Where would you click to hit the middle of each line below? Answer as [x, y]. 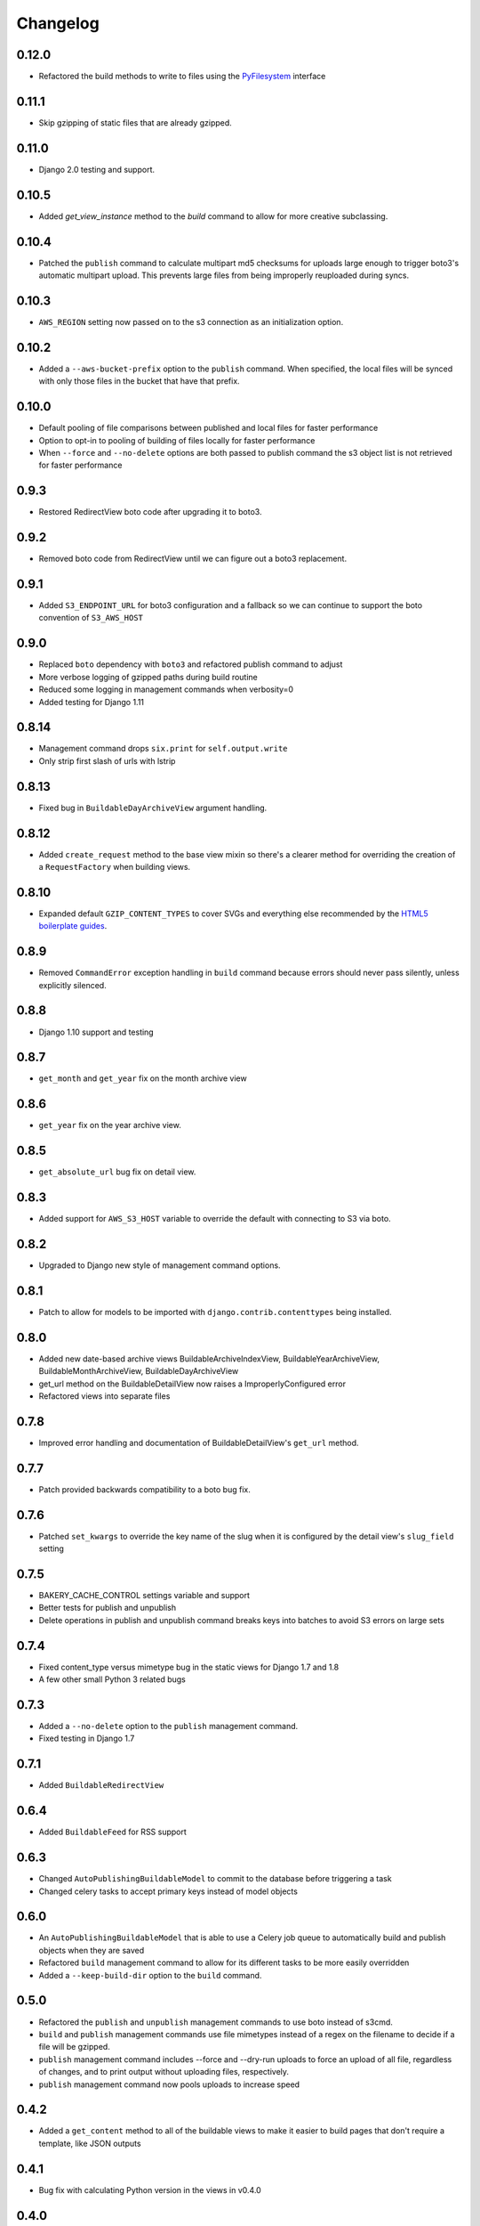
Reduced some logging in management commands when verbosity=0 [166, 689]
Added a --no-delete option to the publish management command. [168, 1726]
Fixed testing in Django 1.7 [87, 1739]
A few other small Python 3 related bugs [112, 1679]
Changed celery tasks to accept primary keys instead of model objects [168, 1891]
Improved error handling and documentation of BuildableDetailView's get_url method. [199, 1442]
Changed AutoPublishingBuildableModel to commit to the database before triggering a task [215, 1879]
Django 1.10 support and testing [96, 1032]
